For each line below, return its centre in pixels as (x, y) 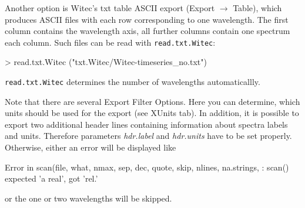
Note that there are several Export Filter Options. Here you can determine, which (152, 101)
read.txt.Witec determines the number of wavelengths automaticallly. (133, 82)
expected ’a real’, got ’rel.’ (51, 178)
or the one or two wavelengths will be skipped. (88, 198)
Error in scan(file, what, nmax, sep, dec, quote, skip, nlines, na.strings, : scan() (147, 167)
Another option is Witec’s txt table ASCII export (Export (110, 8)
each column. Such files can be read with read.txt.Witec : (110, 42)
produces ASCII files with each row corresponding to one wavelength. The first (147, 19)
